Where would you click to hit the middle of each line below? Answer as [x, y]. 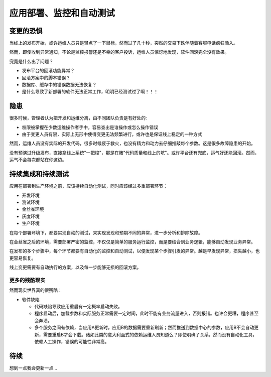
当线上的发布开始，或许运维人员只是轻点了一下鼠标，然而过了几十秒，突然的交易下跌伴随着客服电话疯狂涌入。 [123, 43]
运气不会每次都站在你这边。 [38, 160]
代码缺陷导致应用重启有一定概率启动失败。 [78, 306]
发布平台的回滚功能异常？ [48, 71]
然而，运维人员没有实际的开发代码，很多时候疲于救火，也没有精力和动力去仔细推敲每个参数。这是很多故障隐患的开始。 [132, 144]
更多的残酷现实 [27, 280]
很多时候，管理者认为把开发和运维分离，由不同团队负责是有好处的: [78, 118]
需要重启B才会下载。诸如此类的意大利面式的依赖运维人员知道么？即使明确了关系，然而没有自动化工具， [150, 334]
